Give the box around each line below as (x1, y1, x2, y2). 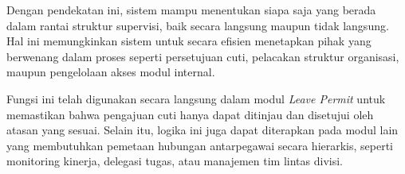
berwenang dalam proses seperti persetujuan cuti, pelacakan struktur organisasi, (6, 48, 399, 64)
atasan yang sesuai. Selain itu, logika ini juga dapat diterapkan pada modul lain (6, 122, 399, 138)
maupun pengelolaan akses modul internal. (6, 64, 215, 80)
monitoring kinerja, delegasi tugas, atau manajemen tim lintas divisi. (6, 153, 343, 169)
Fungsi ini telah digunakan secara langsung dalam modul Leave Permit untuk (6, 90, 386, 106)
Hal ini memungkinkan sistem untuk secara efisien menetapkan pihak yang (6, 33, 372, 49)
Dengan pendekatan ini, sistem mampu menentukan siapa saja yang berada (6, 2, 376, 17)
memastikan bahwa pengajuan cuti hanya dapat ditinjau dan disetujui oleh (6, 106, 374, 122)
